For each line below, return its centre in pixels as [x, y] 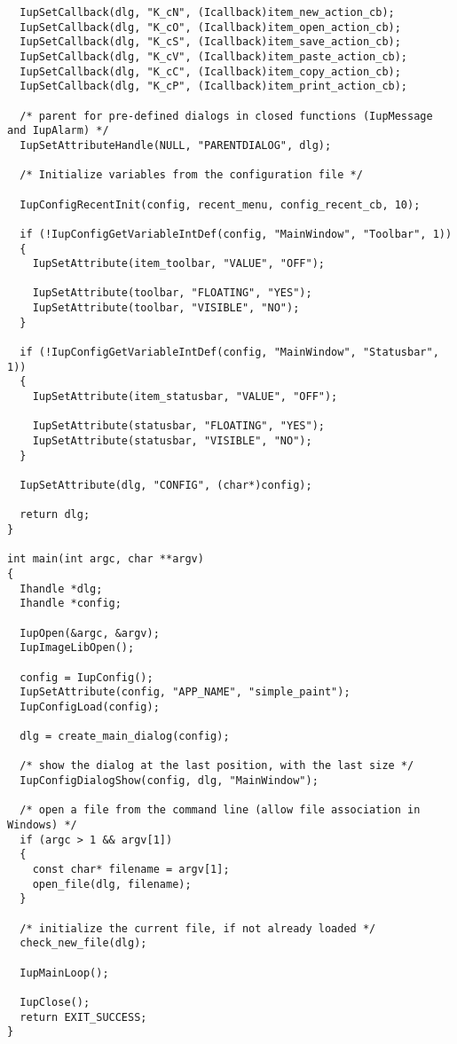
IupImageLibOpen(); [77, 648]
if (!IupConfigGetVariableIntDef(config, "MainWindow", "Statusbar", [229, 353]
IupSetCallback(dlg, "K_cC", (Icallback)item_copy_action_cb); [210, 71]
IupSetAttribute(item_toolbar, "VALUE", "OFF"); [178, 264]
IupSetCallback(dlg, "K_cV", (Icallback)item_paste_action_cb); [214, 56]
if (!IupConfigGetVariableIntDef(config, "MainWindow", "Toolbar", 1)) [236, 234]
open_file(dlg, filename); [112, 884]
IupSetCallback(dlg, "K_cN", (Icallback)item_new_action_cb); [207, 12]
